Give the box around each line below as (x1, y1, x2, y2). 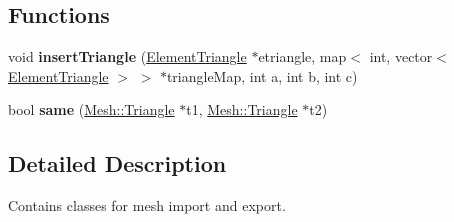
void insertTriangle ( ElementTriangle (8, 46, 247, 67)
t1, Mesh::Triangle (186, 99, 298, 120)
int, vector (369, 46, 433, 67)
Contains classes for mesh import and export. (8, 195, 286, 216)
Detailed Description (8, 148, 227, 179)
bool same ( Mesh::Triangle (8, 99, 175, 120)
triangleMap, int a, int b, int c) (166, 65, 358, 86)
